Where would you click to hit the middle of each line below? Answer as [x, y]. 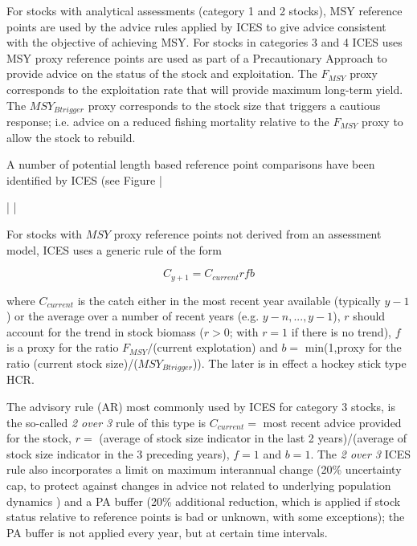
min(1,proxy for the [353, 347]
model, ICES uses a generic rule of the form [114, 249]
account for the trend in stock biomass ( [105, 331]
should [369, 316]
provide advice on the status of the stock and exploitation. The [162, 73]
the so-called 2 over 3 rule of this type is [106, 422]
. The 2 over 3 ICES [361, 453]
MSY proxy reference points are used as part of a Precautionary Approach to [197, 57]
